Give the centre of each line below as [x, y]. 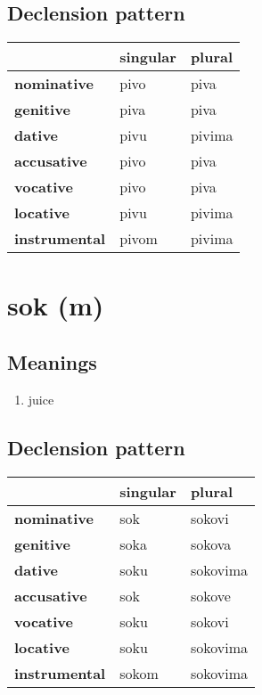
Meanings [52, 361]
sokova [211, 544]
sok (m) [56, 305]
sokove [210, 595]
